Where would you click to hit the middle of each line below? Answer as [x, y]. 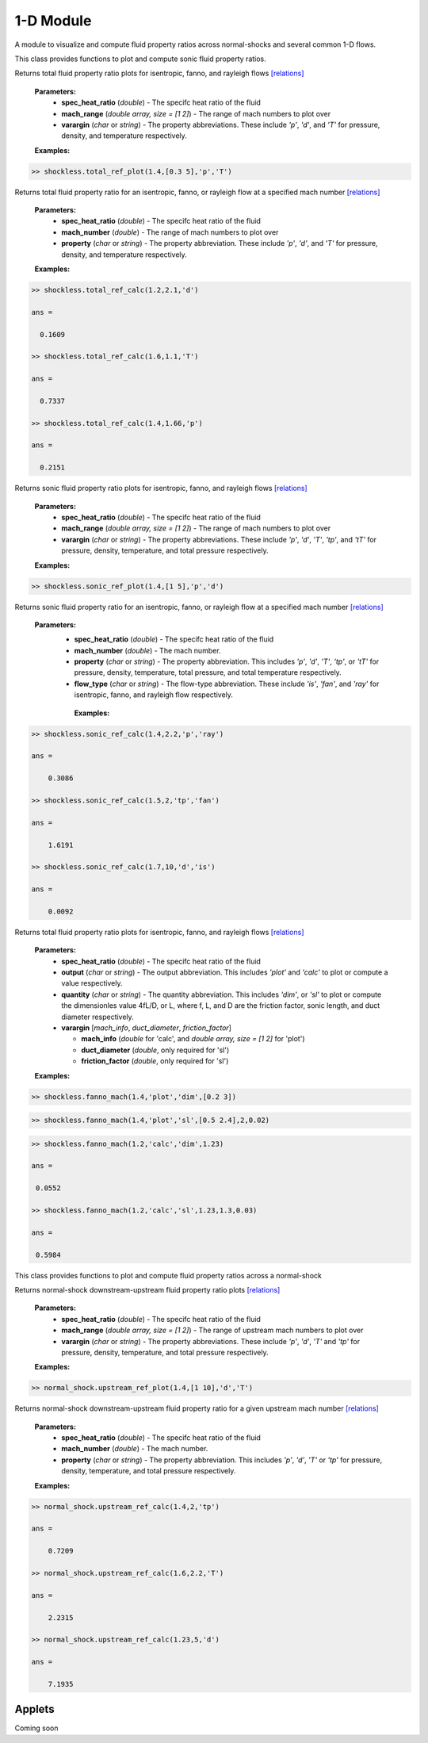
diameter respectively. [97, 1017]
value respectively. [92, 983]
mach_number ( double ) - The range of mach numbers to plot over [170, 232]
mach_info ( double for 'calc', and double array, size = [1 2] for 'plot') [193, 1039]
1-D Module [53, 21]
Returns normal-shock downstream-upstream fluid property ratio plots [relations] [147, 1289]
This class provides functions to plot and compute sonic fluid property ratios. [141, 59]
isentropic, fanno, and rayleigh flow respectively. [154, 695]
